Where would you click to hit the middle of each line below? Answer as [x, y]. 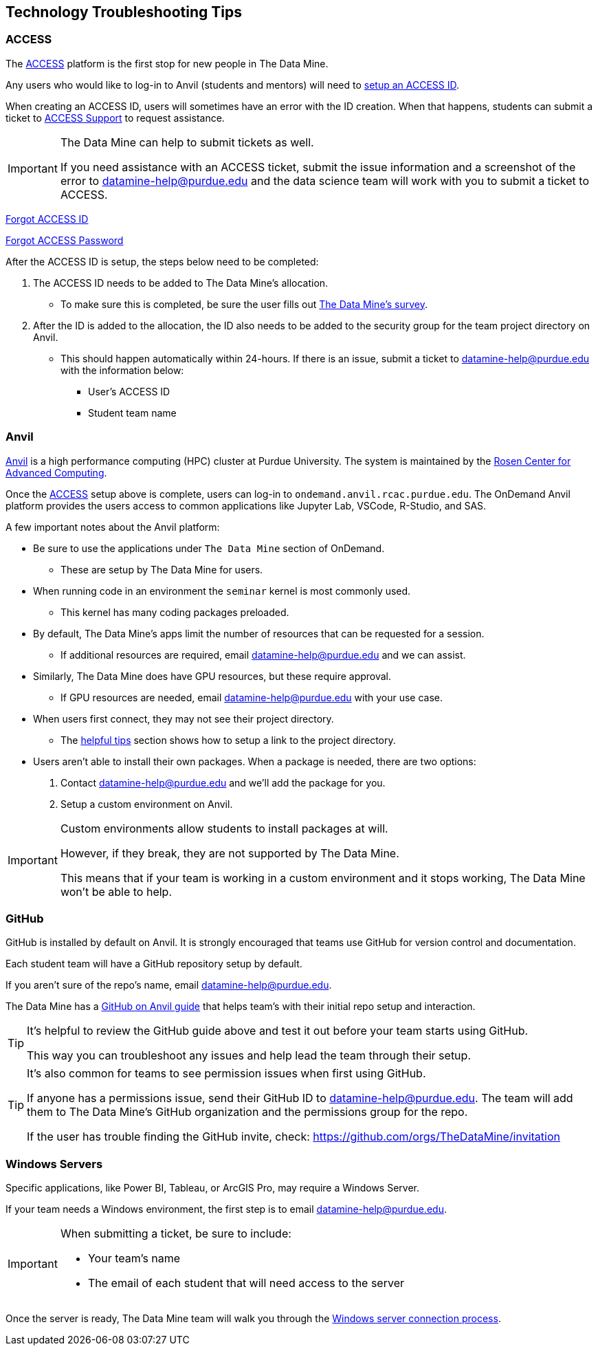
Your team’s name [134, 1259]
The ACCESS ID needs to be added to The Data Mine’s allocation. [181, 283]
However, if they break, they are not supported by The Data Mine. [230, 853]
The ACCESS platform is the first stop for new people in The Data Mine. [167, 63]
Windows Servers [54, 1164]
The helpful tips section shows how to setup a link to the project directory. [228, 740]
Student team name [132, 413]
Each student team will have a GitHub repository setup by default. [154, 964]
